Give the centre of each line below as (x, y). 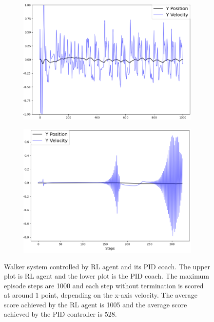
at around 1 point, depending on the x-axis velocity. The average (101, 295)
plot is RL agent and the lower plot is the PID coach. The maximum (107, 276)
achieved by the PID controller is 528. (60, 314)
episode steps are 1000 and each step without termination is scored (104, 285)
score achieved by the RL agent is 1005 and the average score (96, 304)
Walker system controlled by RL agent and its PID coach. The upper (107, 266)
